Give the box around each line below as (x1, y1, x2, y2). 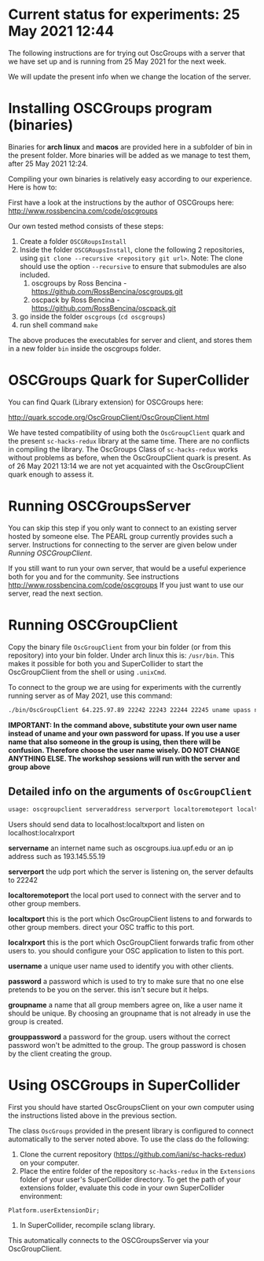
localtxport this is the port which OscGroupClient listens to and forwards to (8, 914, 253, 924)
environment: (19, 1192, 63, 1201)
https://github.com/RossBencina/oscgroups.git (31, 286, 183, 296)
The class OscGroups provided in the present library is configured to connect (8, 1126, 254, 1136)
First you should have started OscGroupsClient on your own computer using (8, 1103, 255, 1112)
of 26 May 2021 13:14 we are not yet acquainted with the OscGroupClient (8, 461, 244, 470)
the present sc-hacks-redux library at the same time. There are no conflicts (8, 436, 250, 445)
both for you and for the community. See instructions (8, 572, 179, 581)
